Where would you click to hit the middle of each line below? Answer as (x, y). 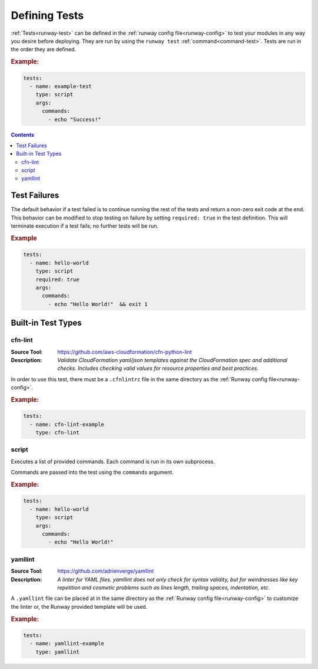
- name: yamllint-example (67, 644)
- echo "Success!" (74, 119)
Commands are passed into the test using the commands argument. (92, 473)
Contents (23, 135)
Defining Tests (47, 15)
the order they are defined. (44, 50)
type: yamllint (57, 652)
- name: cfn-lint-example (67, 424)
